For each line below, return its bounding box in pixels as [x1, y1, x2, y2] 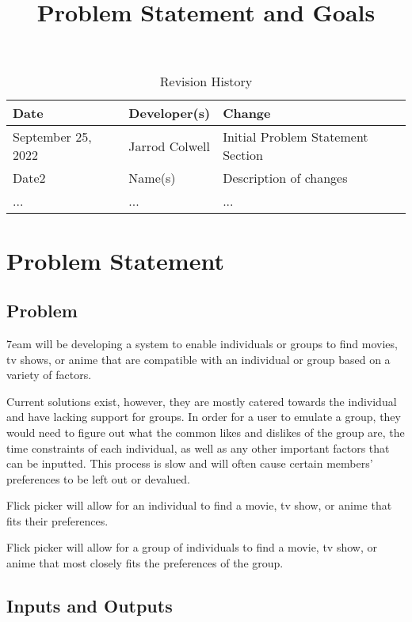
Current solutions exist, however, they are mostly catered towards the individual [6, 393, 397, 409]
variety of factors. [6, 366, 92, 383]
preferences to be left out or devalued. [6, 470, 190, 487]
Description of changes [223, 169, 348, 188]
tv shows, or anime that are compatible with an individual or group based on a [6, 351, 391, 367]
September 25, [13, 127, 92, 146]
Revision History [159, 72, 253, 91]
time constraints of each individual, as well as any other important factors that [6, 439, 390, 456]
